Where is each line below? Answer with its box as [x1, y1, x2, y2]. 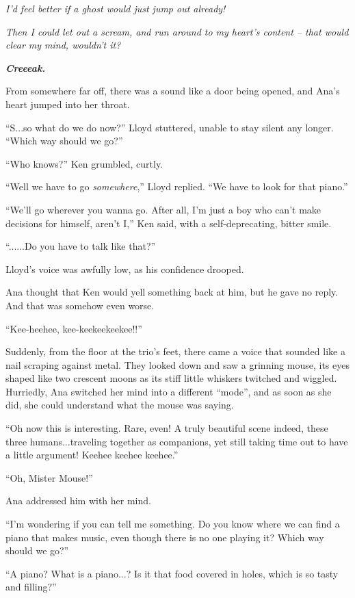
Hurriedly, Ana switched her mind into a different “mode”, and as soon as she [5, 384, 332, 398]
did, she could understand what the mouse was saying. [5, 398, 234, 412]
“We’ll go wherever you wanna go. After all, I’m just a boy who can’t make [5, 202, 321, 216]
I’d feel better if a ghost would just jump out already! [5, 1, 226, 15]
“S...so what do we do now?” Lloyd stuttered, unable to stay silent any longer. [5, 120, 334, 134]
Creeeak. [5, 60, 46, 75]
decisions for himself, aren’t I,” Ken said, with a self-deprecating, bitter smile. [5, 216, 332, 230]
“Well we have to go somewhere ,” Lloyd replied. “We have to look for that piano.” [5, 179, 348, 194]
